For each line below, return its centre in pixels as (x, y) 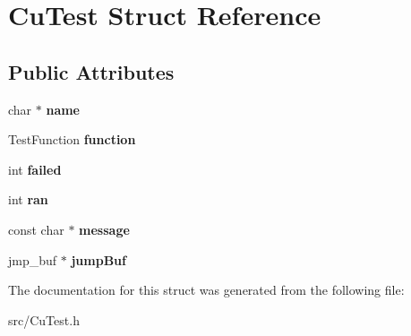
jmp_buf (33, 259)
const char (36, 229)
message (104, 229)
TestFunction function (72, 139)
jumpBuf (98, 259)
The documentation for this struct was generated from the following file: (206, 290)
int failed (35, 169)
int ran (28, 199)
